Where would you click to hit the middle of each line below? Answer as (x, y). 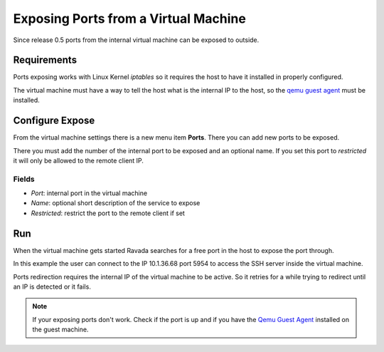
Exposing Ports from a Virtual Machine (130, 19)
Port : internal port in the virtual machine (89, 193)
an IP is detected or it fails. (52, 286)
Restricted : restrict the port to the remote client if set (108, 213)
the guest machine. (60, 330)
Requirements (45, 60)
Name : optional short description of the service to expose (116, 203)
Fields (24, 179)
